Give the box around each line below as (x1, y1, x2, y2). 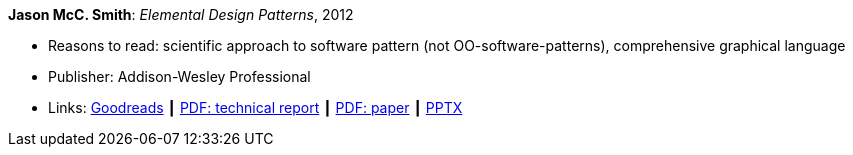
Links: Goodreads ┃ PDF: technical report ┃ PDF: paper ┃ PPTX (48, 99, 463, 116)
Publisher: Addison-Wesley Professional (48, 68, 311, 85)
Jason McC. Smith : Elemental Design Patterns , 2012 (8, 6, 354, 23)
